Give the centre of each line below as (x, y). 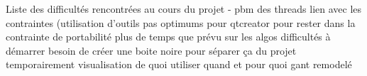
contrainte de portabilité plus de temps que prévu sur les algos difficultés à (168, 37)
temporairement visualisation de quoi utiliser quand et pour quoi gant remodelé (179, 64)
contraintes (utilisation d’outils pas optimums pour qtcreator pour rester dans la (181, 22)
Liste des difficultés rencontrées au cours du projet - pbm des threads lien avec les (184, 9)
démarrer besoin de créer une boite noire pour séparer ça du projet (151, 50)
